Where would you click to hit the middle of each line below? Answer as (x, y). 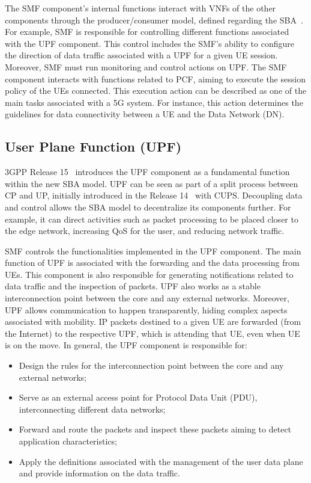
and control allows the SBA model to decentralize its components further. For (148, 207)
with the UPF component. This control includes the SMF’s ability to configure (149, 43)
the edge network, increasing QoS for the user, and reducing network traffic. (145, 231)
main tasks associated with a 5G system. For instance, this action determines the (154, 102)
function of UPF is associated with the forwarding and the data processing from (152, 263)
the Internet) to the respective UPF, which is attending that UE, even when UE (152, 333)
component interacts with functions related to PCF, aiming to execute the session (155, 78)
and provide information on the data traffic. (99, 473)
